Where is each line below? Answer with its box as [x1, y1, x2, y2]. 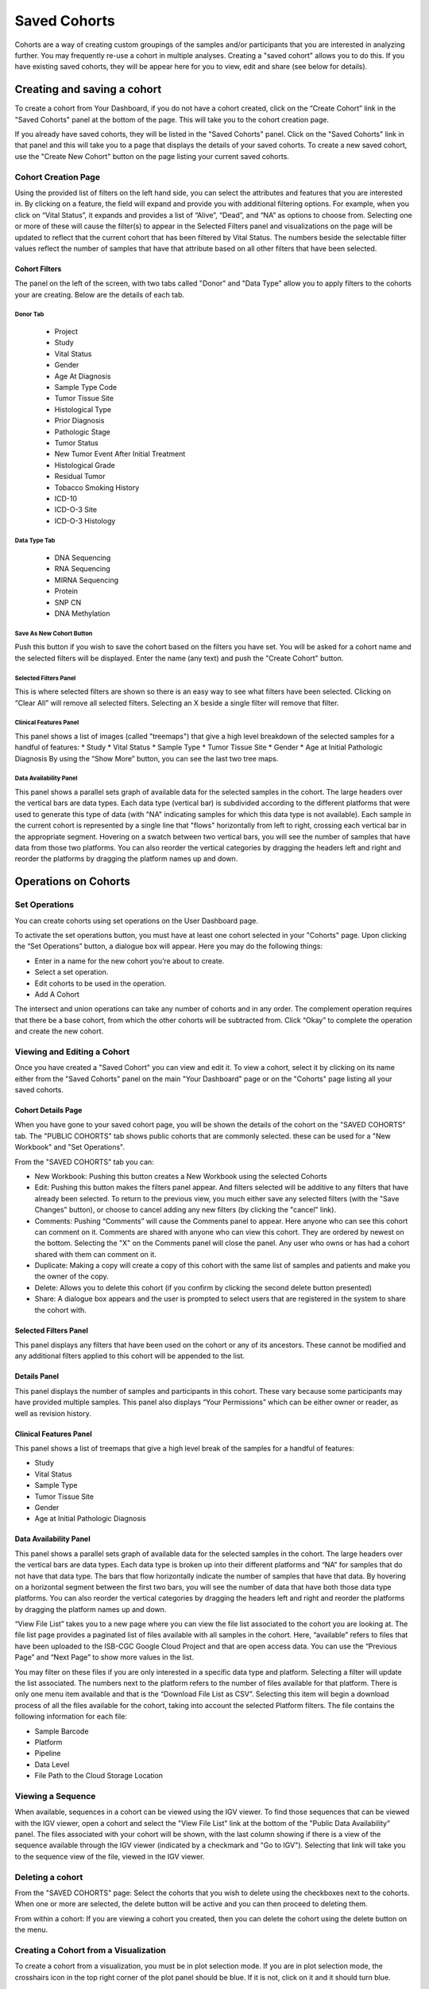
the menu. [14, 1925, 48, 1935]
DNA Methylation [54, 609, 110, 618]
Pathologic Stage [54, 426, 110, 437]
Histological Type [54, 404, 111, 414]
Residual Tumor [54, 472, 106, 481]
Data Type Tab [14, 537, 56, 545]
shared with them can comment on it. [34, 1249, 157, 1259]
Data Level [34, 1759, 70, 1769]
